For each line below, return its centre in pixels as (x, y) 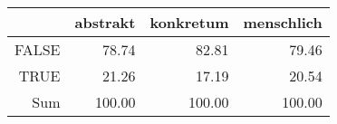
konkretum (189, 22)
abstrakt (105, 22)
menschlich (283, 22)
